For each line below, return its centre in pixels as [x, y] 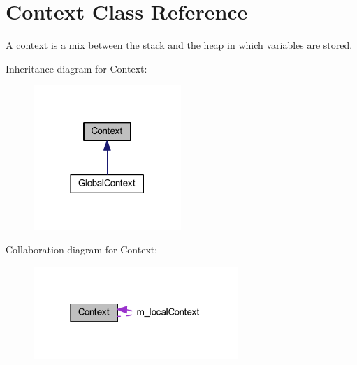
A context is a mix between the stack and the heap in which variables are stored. [179, 45]
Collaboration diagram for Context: [82, 249]
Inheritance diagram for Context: [76, 68]
